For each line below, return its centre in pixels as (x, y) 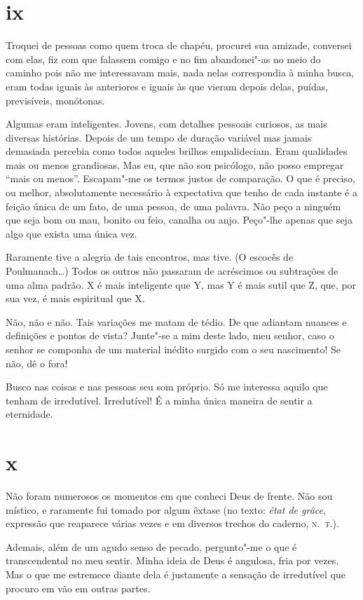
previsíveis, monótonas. (55, 100)
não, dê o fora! (37, 363)
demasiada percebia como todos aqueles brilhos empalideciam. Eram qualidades (177, 151)
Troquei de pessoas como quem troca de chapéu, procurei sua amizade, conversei (179, 45)
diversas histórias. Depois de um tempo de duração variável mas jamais (159, 137)
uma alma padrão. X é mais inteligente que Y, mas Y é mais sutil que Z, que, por (181, 284)
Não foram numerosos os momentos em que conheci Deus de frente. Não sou (169, 496)
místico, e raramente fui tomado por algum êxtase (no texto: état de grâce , (166, 509)
